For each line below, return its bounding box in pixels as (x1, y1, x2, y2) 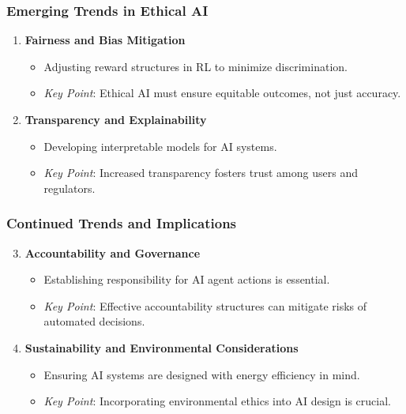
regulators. (43, 179, 96, 196)
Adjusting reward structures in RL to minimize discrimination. (43, 58, 348, 74)
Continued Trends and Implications (6, 213, 237, 233)
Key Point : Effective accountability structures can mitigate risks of (43, 297, 367, 314)
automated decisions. (43, 313, 145, 329)
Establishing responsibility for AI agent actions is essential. (43, 271, 330, 288)
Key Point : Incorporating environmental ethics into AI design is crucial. (43, 393, 391, 409)
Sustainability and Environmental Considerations (24, 339, 299, 356)
